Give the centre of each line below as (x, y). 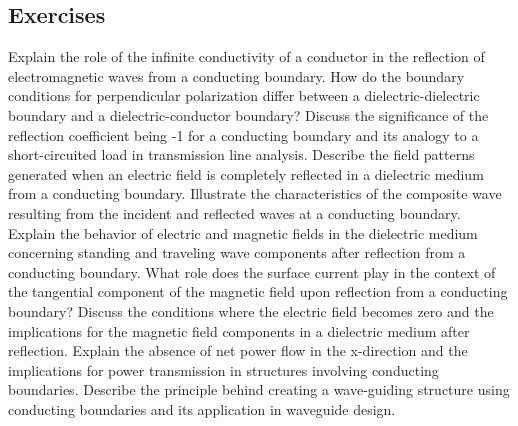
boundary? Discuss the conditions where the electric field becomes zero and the (251, 310)
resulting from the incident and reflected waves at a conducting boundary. (234, 212)
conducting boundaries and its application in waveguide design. (202, 408)
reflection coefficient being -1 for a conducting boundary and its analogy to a (243, 134)
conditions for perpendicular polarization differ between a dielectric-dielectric (244, 95)
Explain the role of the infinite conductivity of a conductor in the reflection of (246, 56)
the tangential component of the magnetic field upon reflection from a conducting (258, 291)
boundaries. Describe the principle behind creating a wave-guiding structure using (259, 389)
